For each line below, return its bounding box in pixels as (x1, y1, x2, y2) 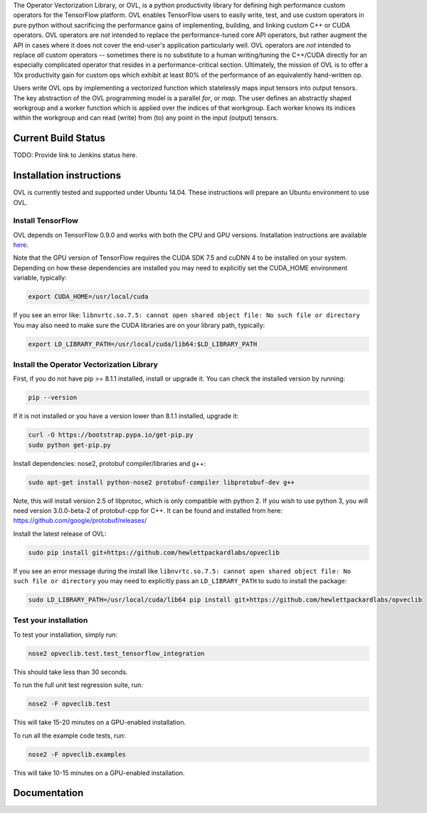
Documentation (13, 787, 84, 799)
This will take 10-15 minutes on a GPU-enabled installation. (13, 768, 185, 777)
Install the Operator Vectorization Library (13, 359, 158, 369)
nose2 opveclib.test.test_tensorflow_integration (28, 649, 205, 657)
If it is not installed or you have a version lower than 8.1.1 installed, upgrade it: (13, 412, 238, 420)
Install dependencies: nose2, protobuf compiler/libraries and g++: (13, 459, 206, 467)
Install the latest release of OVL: (13, 529, 107, 538)
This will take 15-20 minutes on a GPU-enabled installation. (13, 718, 186, 727)
